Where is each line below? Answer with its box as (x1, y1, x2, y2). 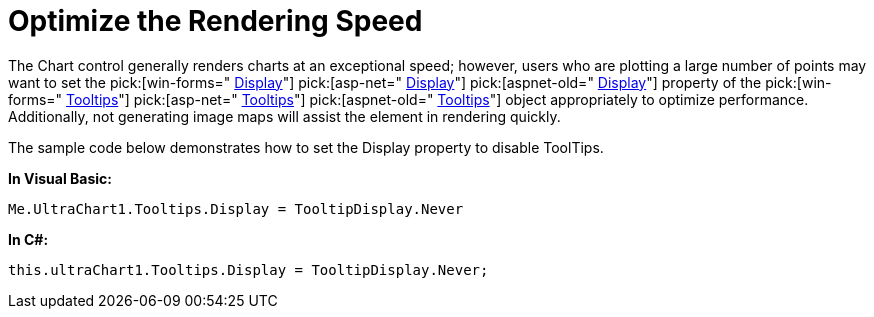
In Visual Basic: (8, 169, 112, 187)
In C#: (8, 230, 49, 248)
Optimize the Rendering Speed (8, 4, 423, 38)
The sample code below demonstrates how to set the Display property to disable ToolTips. (8, 138, 604, 156)
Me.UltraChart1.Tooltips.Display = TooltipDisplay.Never (8, 200, 464, 217)
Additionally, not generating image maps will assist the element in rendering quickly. (8, 107, 561, 125)
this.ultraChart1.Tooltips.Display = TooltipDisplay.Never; (8, 261, 489, 278)
